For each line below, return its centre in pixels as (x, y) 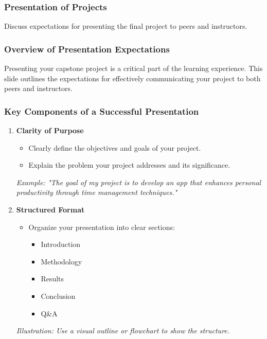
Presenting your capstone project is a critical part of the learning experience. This (133, 68)
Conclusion (58, 296)
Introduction (61, 244)
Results (52, 279)
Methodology (61, 261)
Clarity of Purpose (50, 130)
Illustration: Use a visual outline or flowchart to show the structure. (123, 331)
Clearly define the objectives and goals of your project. (115, 147)
